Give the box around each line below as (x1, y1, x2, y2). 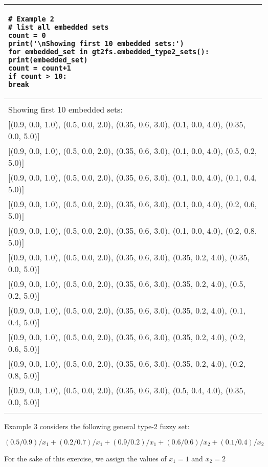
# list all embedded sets (8, 23, 109, 31)
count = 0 (8, 31, 46, 39)
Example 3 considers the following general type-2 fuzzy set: (4, 421, 190, 431)
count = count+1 (8, 64, 71, 72)
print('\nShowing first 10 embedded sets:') (8, 39, 184, 48)
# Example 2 (8, 15, 55, 23)
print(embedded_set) (8, 56, 88, 64)
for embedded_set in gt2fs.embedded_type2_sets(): (8, 48, 209, 56)
